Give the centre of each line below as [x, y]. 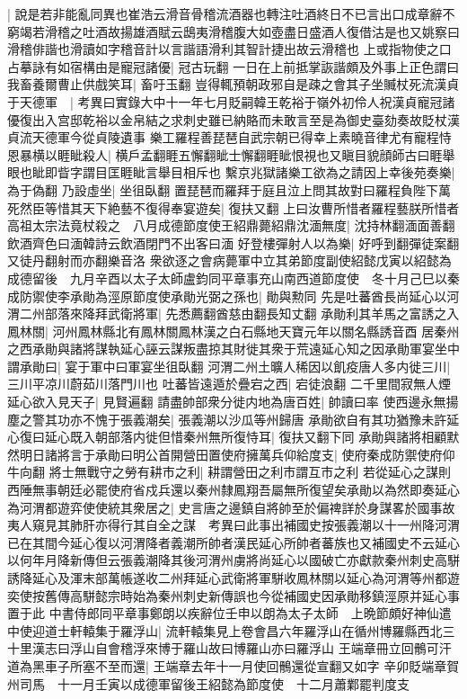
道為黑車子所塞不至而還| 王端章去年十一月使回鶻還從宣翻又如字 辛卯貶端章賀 [233, 665]
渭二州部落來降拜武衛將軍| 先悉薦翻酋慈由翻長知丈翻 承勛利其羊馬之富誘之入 [233, 314]
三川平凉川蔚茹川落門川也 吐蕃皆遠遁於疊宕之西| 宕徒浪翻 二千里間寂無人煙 [229, 384]
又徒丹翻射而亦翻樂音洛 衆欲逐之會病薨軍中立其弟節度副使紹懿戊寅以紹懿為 [229, 260]
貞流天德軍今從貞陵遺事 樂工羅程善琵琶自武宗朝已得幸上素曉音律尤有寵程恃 [229, 137]
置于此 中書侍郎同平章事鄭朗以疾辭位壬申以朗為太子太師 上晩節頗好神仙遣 [229, 613]
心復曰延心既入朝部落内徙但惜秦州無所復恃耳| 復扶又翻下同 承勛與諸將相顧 [227, 437]
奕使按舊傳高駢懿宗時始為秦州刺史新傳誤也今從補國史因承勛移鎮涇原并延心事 [233, 595]
